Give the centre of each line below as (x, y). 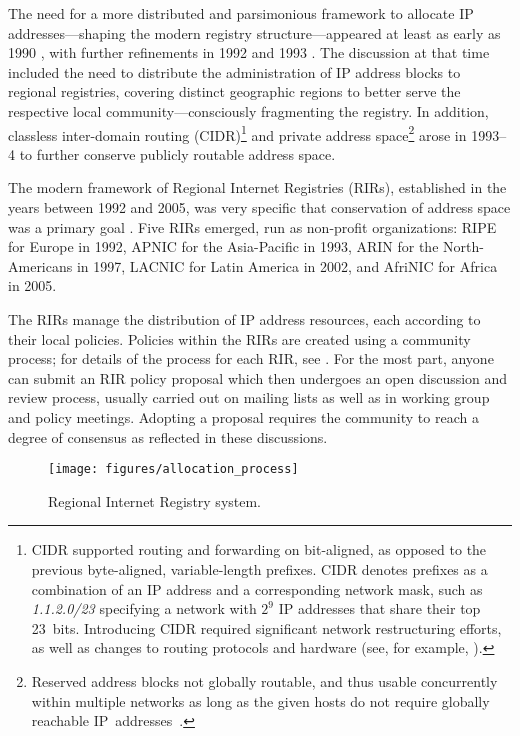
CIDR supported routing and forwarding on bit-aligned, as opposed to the (259, 549)
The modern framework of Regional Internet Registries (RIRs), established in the (257, 187)
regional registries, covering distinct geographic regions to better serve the (234, 91)
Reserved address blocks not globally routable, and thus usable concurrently (264, 680)
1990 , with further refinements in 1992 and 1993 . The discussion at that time (249, 52)
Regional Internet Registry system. (155, 500)
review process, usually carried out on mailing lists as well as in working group (249, 397)
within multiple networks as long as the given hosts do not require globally (260, 700)
